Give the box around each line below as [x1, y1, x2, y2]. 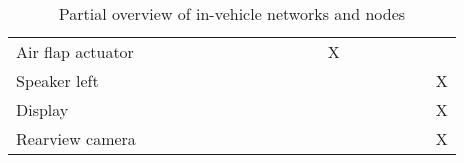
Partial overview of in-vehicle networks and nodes [58, 2, 406, 25]
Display [16, 98, 69, 121]
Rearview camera [16, 127, 136, 150]
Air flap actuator [16, 40, 134, 63]
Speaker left [16, 69, 99, 92]
